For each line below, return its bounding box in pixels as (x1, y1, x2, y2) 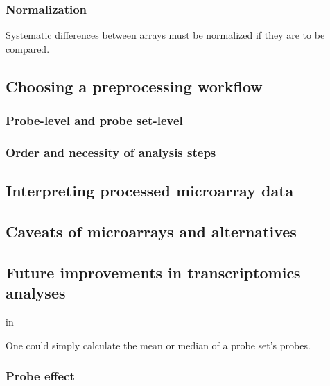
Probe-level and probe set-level (6, 112, 183, 129)
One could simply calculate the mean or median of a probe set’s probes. (6, 337, 311, 352)
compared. (6, 41, 50, 56)
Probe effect (6, 367, 75, 385)
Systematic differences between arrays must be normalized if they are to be (6, 28, 325, 42)
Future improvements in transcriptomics (6, 261, 301, 283)
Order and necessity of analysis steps (6, 143, 216, 160)
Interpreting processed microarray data (6, 180, 294, 201)
